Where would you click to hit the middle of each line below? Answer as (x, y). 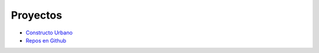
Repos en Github (46, 40)
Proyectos (36, 15)
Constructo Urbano (49, 33)
